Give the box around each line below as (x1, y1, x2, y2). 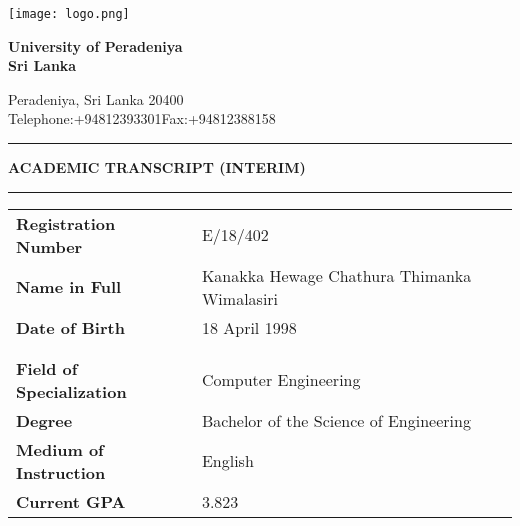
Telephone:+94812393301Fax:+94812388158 (8, 108, 276, 129)
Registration (16, 211, 116, 235)
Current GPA (16, 489, 126, 513)
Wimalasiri (201, 286, 279, 310)
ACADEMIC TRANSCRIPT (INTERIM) (8, 157, 306, 178)
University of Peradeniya (8, 35, 183, 56)
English (201, 449, 254, 473)
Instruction (16, 460, 106, 484)
